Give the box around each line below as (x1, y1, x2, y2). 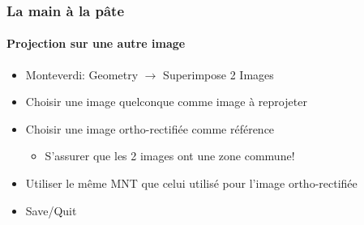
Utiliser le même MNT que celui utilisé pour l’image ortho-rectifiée (25, 175, 358, 192)
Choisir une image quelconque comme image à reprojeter (25, 93, 307, 110)
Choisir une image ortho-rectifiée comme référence (25, 120, 275, 137)
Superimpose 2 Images (163, 66, 274, 83)
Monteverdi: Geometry (25, 66, 139, 83)
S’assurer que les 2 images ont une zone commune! (45, 147, 295, 164)
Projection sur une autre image (6, 35, 186, 52)
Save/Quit (25, 202, 77, 219)
